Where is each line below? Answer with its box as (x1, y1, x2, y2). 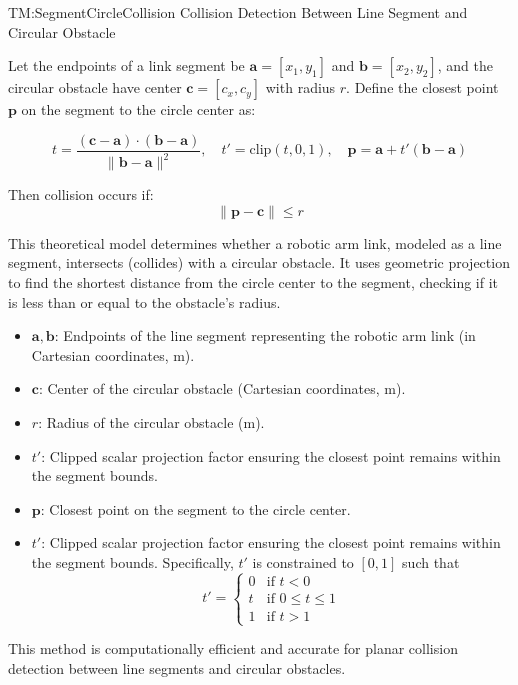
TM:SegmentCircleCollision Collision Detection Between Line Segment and (8, 2, 468, 22)
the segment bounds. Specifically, (31, 551, 234, 572)
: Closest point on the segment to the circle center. (40, 498, 351, 519)
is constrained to (252, 551, 354, 572)
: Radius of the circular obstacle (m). (38, 411, 265, 432)
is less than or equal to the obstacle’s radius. (8, 291, 281, 312)
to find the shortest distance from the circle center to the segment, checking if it (8, 271, 499, 292)
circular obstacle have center (8, 77, 182, 98)
